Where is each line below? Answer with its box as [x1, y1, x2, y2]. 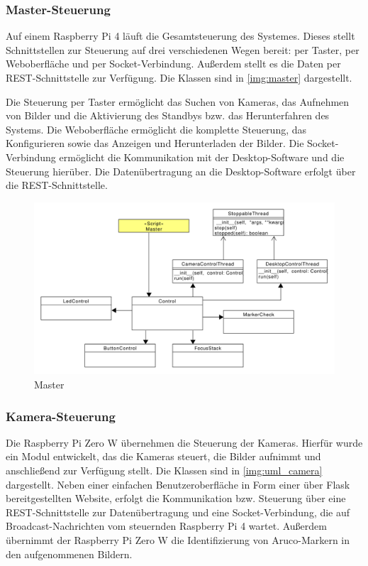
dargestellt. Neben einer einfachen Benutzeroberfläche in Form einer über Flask [6, 477, 350, 491]
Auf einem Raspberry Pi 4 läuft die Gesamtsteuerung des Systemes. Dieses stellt [6, 28, 355, 43]
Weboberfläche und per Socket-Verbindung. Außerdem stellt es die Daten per [6, 56, 341, 71]
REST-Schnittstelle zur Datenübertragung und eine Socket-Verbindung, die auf [6, 504, 350, 519]
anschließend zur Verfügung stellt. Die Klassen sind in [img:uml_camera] [6, 462, 323, 477]
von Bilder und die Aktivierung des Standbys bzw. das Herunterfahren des [6, 108, 330, 123]
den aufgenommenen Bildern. [6, 546, 133, 561]
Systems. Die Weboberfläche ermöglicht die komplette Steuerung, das [6, 121, 307, 136]
